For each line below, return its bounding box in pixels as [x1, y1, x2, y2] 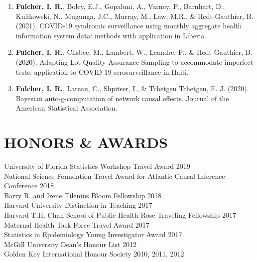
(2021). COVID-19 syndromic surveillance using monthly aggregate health [15, 20, 242, 31]
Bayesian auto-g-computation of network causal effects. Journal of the [15, 93, 229, 103]
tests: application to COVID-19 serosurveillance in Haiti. [15, 66, 189, 77]
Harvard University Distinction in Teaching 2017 [4, 200, 152, 210]
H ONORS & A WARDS [4, 132, 168, 152]
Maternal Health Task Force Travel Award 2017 [4, 219, 149, 230]
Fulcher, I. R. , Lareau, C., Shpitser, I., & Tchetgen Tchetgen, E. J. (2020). [15, 83, 249, 94]
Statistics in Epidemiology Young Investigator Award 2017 [4, 229, 182, 240]
